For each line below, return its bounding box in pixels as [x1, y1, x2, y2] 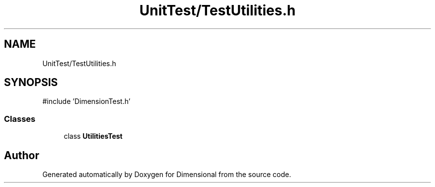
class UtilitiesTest [64, 132, 123, 141]
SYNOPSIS [4, 76, 58, 89]
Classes [4, 113, 36, 124]
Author [4, 149, 39, 162]
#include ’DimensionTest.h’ [42, 97, 131, 106]
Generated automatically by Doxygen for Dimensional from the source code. [42, 170, 291, 179]
